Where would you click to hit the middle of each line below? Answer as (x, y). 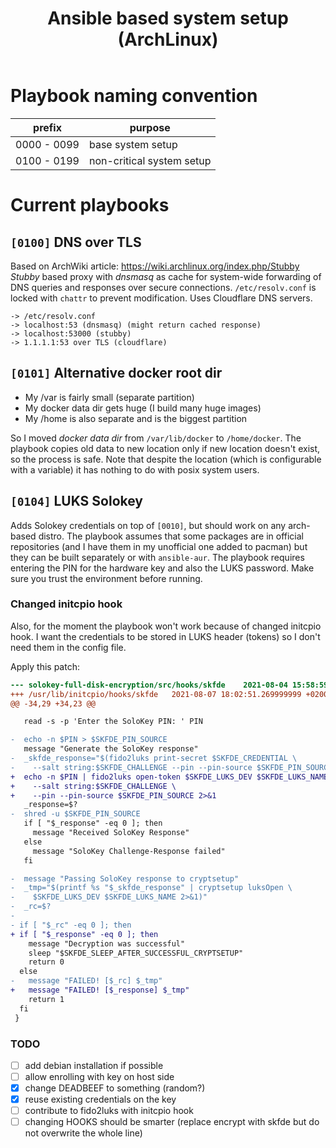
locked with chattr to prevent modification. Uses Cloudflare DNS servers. (161, 298)
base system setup (133, 144)
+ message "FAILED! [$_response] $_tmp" (100, 990)
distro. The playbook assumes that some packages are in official (171, 536)
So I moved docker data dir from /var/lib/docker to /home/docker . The (156, 438)
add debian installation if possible (94, 1065)
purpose (150, 127)
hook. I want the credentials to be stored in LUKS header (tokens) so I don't (165, 636)
